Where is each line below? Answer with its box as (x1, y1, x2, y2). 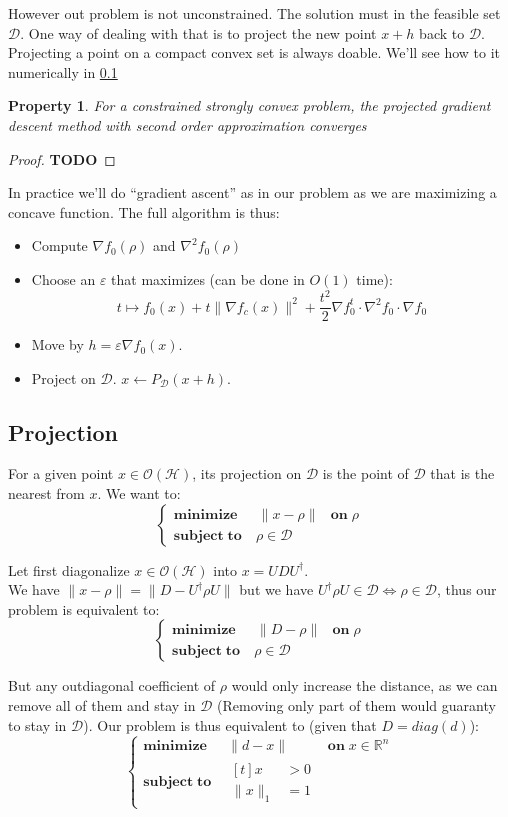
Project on (31, 367, 96, 388)
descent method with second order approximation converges (8, 114, 367, 135)
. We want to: (97, 483, 181, 504)
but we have (239, 579, 314, 600)
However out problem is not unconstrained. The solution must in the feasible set (8, 3, 501, 23)
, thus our (436, 579, 497, 600)
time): (356, 268, 393, 289)
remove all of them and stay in (8, 695, 196, 716)
